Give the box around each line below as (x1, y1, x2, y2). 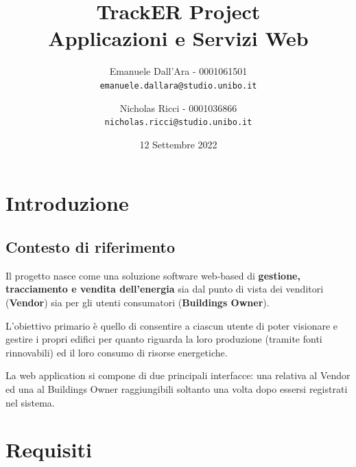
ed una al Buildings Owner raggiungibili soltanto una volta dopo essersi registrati (5, 381, 348, 396)
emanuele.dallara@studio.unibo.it (99, 80, 257, 91)
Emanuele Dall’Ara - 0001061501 (109, 64, 248, 78)
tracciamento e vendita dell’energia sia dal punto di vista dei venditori (5, 282, 324, 296)
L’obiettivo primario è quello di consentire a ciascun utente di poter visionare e (5, 318, 338, 332)
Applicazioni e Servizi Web (48, 24, 309, 52)
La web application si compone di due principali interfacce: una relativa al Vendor (5, 368, 351, 383)
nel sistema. (5, 395, 55, 409)
